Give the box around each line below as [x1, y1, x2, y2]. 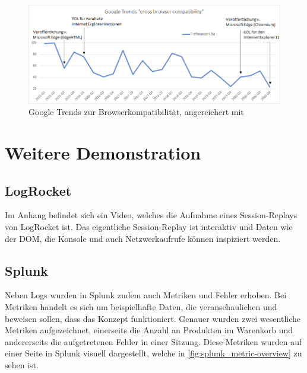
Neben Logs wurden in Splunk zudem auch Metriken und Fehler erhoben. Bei [5, 289, 287, 301]
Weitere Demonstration [5, 140, 201, 164]
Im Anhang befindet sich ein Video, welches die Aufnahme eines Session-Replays [5, 209, 297, 221]
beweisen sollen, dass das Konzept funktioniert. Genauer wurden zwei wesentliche [5, 312, 301, 324]
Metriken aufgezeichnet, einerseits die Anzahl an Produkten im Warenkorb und [5, 324, 293, 336]
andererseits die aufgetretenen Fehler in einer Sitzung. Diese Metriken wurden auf [5, 335, 302, 348]
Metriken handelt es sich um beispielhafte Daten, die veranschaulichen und [5, 300, 277, 313]
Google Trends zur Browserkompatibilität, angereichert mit [29, 106, 244, 118]
